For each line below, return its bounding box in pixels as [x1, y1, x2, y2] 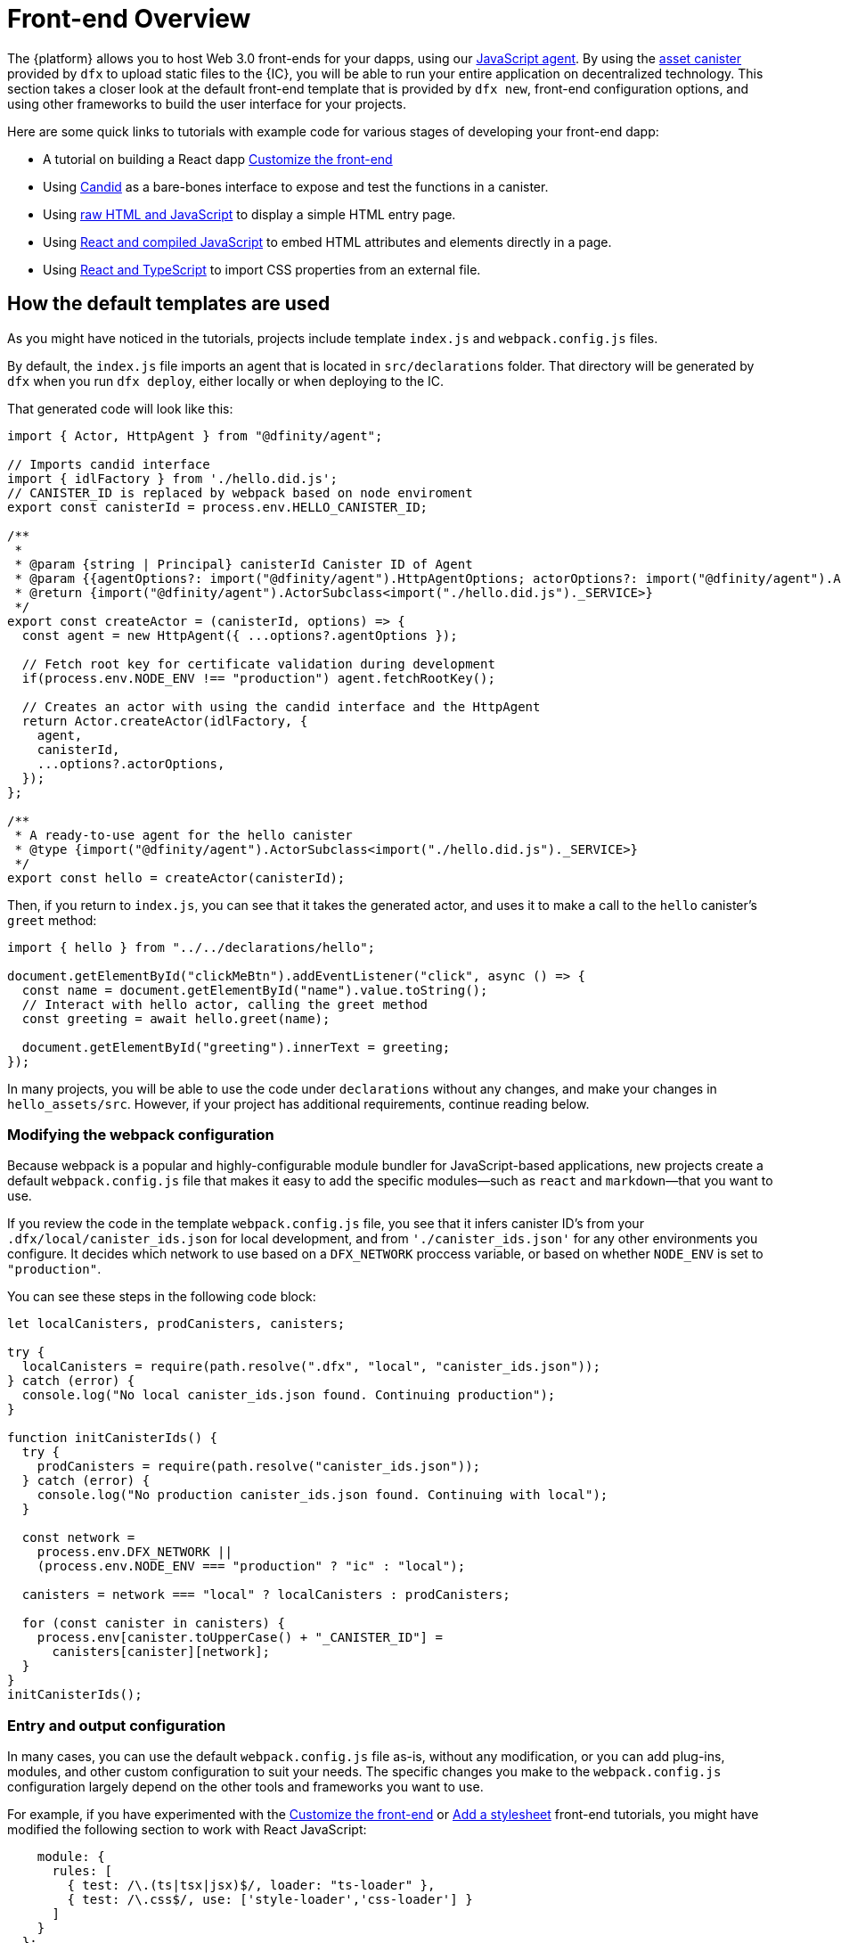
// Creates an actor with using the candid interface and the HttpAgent [21, 699, 541, 714]
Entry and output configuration [7, 1716, 226, 1734]
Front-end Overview [7, 4, 251, 34]
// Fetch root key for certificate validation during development [21, 656, 495, 671]
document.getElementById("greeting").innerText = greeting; [21, 1039, 451, 1054]
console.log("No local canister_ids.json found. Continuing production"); [21, 1388, 556, 1403]
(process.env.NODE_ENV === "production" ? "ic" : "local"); [37, 1559, 466, 1574]
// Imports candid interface [7, 456, 210, 471]
